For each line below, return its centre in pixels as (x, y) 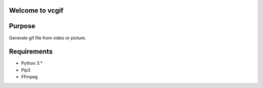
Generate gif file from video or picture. (47, 38)
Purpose (22, 26)
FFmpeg (29, 77)
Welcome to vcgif (36, 10)
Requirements (31, 52)
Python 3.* (32, 63)
